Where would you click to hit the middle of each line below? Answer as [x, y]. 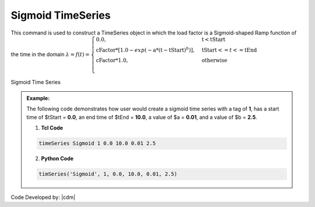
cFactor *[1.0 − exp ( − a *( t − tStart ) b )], [145, 49]
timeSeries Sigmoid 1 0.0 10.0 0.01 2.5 [97, 144]
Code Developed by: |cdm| [43, 197]
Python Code [57, 158]
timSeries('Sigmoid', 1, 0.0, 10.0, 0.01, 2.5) [108, 174]
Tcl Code [52, 128]
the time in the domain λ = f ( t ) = [50, 54]
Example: [38, 98]
